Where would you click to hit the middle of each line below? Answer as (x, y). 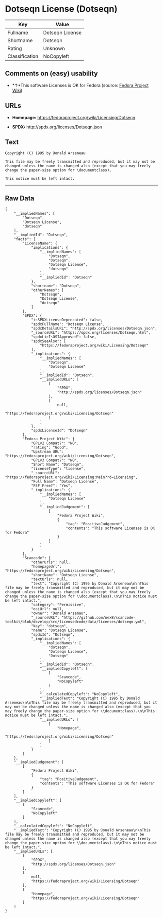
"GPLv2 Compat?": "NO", (55, 443)
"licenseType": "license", (58, 469)
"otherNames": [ (47, 290)
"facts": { (25, 239)
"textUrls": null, (49, 579)
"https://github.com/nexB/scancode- (98, 618)
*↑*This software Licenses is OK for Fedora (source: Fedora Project (80, 85)
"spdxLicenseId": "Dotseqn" (59, 431)
